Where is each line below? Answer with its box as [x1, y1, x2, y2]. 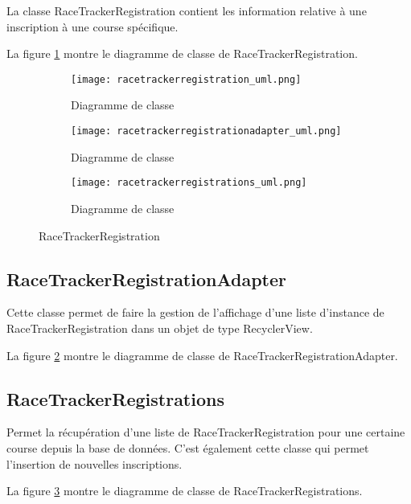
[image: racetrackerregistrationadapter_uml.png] [71, 125, 342, 137]
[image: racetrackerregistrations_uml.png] [71, 177, 307, 189]
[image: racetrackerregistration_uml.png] [71, 73, 302, 85]
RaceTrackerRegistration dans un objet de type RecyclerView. [6, 319, 313, 336]
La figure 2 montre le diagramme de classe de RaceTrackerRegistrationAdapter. [6, 346, 398, 363]
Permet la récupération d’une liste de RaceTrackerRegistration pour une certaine [6, 424, 405, 440]
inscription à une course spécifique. [6, 18, 179, 35]
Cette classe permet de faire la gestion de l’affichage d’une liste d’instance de [6, 304, 384, 321]
